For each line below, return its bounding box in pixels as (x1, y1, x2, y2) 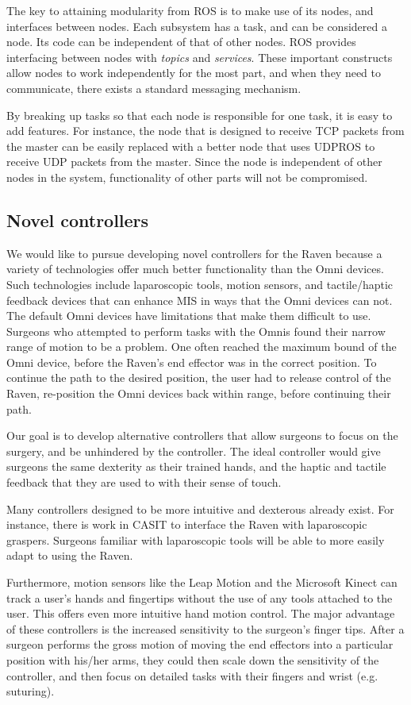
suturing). (6, 683, 55, 699)
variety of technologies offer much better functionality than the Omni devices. (6, 260, 384, 277)
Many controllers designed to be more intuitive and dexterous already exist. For (6, 500, 394, 517)
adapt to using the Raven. (6, 547, 133, 564)
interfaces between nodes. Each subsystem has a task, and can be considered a (6, 17, 387, 34)
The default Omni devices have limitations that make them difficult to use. (6, 307, 371, 324)
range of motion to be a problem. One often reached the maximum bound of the (6, 338, 397, 355)
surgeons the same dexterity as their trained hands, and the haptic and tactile (6, 458, 386, 475)
